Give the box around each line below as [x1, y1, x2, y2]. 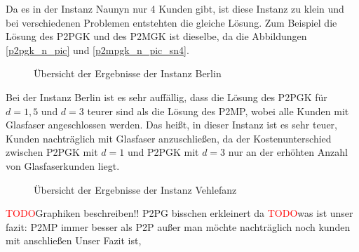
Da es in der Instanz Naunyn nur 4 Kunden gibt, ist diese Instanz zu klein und [6, 1, 344, 15]
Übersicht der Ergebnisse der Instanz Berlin [34, 66, 222, 81]
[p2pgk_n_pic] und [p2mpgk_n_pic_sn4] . [6, 42, 189, 57]
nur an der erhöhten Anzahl [228, 145, 348, 159]
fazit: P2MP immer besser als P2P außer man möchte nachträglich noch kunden [6, 219, 351, 234]
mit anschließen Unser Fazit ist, [6, 233, 142, 248]
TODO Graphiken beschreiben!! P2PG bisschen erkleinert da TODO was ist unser [6, 206, 353, 220]
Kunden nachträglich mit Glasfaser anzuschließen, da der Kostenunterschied [6, 131, 332, 145]
